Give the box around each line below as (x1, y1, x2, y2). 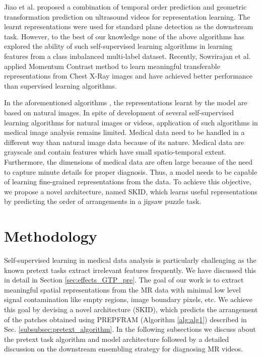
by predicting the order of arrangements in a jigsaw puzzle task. (4, 196, 202, 206)
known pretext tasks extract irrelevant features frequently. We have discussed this (4, 264, 256, 275)
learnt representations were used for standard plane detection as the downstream (4, 21, 253, 32)
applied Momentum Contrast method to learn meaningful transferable (4, 60, 220, 71)
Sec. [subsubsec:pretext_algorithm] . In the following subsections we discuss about (4, 324, 256, 334)
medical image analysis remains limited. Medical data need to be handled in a (4, 127, 245, 137)
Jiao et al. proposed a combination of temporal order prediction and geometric (4, 2, 247, 12)
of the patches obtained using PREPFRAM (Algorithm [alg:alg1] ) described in (4, 314, 247, 324)
